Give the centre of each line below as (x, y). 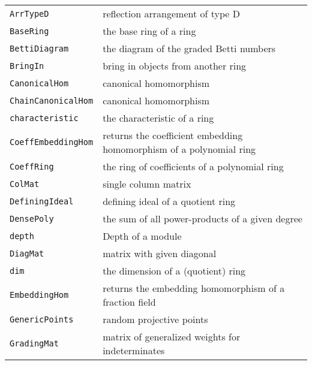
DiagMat (27, 253)
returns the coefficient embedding (173, 135)
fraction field (129, 302)
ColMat (25, 184)
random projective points (155, 319)
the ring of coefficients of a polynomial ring (193, 166)
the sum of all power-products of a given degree (202, 218)
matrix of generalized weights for (172, 337)
